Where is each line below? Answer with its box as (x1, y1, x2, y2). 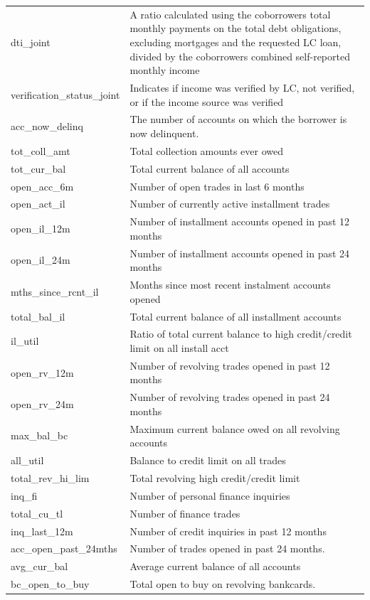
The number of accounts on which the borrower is (129, 112, 347, 127)
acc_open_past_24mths (11, 541, 117, 556)
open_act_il (11, 196, 65, 211)
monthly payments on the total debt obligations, (129, 21, 342, 36)
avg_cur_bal (11, 559, 68, 574)
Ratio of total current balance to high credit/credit (129, 326, 352, 341)
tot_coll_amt (11, 143, 70, 158)
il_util (11, 333, 39, 348)
